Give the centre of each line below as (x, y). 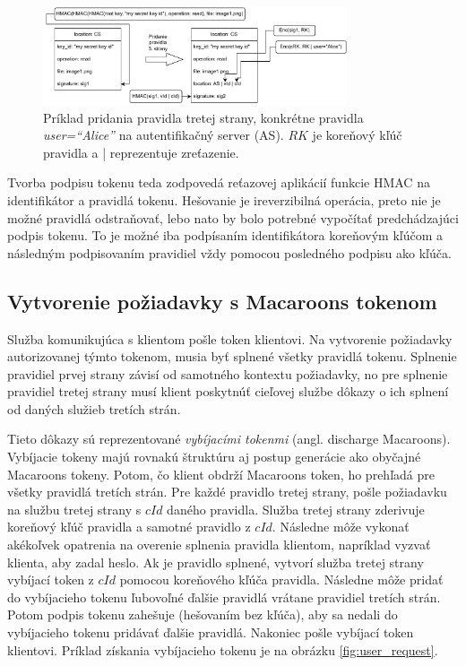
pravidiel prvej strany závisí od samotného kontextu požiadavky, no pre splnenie (228, 373)
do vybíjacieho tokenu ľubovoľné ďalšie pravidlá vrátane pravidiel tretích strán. (224, 597)
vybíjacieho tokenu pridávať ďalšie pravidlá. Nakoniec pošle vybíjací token (211, 632)
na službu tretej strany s (74, 509)
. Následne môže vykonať (341, 527)
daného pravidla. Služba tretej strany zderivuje (296, 509)
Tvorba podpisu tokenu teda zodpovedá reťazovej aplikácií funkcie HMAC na (219, 182)
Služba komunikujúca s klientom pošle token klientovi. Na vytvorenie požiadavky (230, 338)
